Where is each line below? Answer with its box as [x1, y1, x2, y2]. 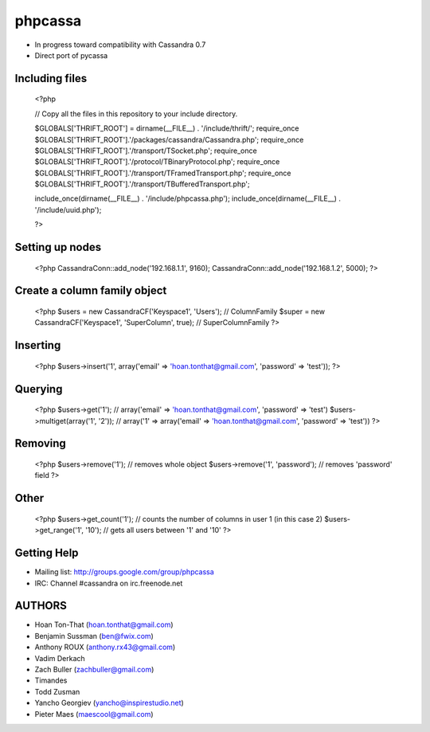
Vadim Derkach [34, 653, 85, 663]
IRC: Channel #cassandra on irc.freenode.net [34, 578, 183, 588]
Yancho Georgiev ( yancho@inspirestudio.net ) [34, 698, 185, 708]
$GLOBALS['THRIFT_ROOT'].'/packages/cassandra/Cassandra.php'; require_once [34, 135, 304, 144]
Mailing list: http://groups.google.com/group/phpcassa [34, 567, 214, 577]
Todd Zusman [34, 687, 80, 696]
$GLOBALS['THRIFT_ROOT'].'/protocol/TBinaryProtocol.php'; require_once [34, 157, 280, 166]
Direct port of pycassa [34, 50, 108, 60]
